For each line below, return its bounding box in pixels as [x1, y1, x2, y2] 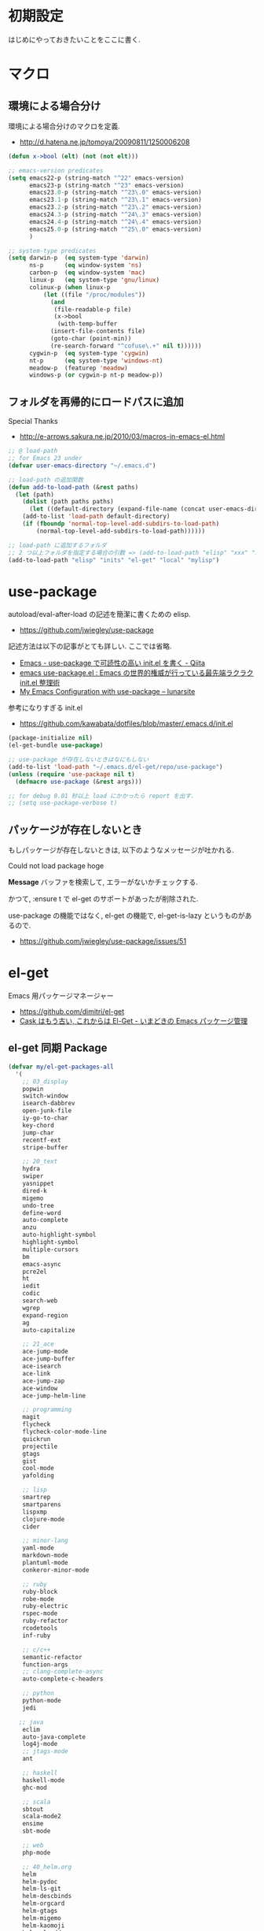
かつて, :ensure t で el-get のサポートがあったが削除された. [8, 894, 199, 904]
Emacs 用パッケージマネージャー [8, 991, 114, 1001]
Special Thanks [8, 417, 58, 426]
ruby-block [22, 1588, 58, 1595]
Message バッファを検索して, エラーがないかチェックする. [8, 878, 198, 887]
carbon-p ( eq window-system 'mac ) [28, 269, 146, 277]
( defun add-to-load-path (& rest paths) [8, 483, 139, 491]
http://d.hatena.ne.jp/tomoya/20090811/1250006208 [19, 137, 190, 147]
